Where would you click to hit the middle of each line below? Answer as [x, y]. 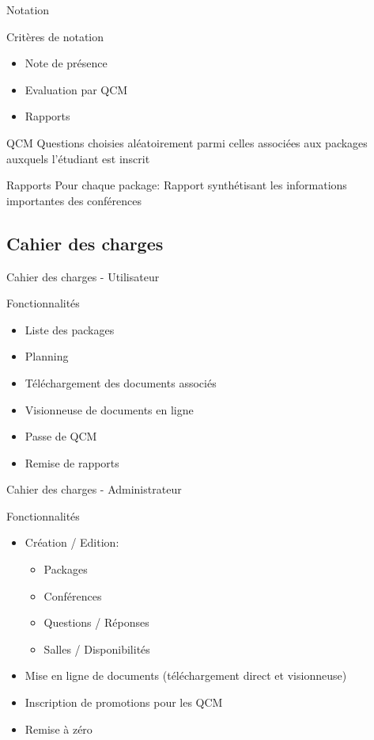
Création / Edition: [72, 542]
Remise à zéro [59, 729]
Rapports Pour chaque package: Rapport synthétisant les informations [177, 185]
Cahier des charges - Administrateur [94, 489]
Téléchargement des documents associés [121, 382]
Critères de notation [55, 36]
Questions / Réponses [96, 622]
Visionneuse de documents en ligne [109, 409]
